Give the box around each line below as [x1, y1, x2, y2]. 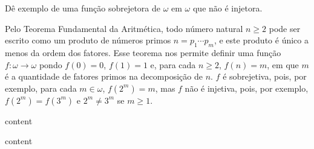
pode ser [269, 22, 301, 34]
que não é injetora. [192, 2, 263, 14]
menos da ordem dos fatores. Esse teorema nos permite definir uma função [5, 46, 281, 59]
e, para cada [150, 58, 196, 71]
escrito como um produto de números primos [5, 34, 171, 46]
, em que [267, 58, 299, 71]
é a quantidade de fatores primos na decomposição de [5, 70, 203, 83]
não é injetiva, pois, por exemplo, [185, 81, 309, 94]
